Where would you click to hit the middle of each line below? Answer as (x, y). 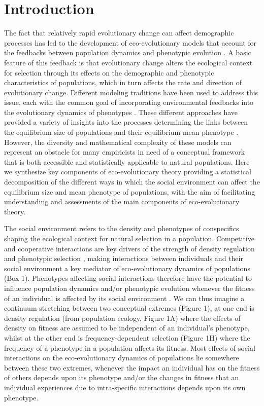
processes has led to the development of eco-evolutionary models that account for (130, 42)
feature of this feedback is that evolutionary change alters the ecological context (128, 62)
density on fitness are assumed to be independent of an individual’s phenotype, (127, 328)
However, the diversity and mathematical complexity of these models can (118, 142)
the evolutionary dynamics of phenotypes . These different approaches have (121, 112)
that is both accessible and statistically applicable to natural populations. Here (127, 161)
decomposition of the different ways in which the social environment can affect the (132, 182)
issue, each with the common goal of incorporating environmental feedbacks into (129, 102)
